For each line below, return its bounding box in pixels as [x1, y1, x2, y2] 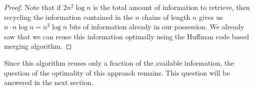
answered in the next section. [4, 77, 93, 88]
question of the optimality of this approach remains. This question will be [4, 67, 230, 78]
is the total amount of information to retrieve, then [93, 2, 250, 12]
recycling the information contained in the [4, 11, 133, 22]
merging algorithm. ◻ [4, 41, 72, 51]
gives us [198, 11, 223, 22]
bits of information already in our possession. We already [69, 21, 244, 32]
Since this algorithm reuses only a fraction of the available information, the [4, 57, 234, 68]
